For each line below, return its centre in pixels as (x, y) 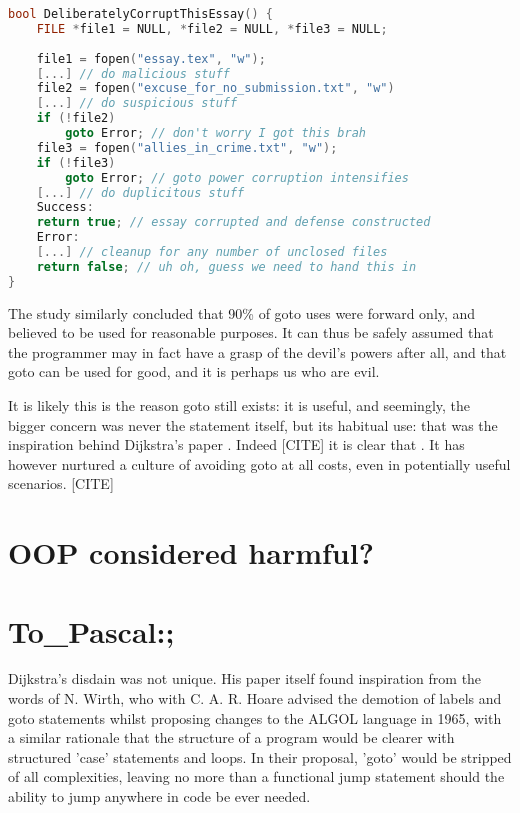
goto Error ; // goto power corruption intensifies (237, 177)
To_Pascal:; (91, 630)
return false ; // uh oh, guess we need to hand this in (226, 266)
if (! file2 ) (76, 118)
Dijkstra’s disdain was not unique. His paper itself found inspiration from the (245, 678)
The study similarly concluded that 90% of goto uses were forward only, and (242, 312)
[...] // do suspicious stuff (137, 103)
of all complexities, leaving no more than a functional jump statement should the (256, 776)
